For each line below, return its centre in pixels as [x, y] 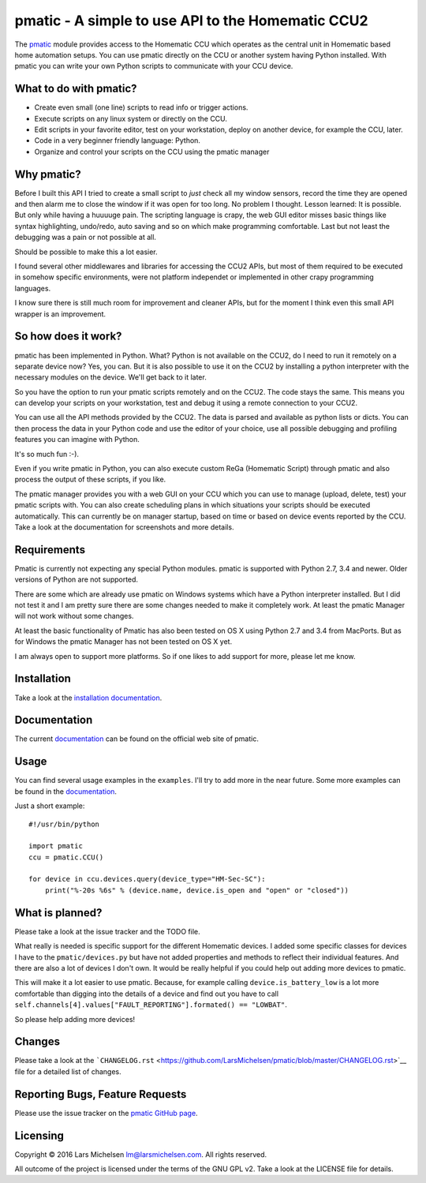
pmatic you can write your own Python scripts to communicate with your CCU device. [154, 66]
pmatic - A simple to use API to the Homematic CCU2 [191, 21]
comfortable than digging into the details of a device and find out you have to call [147, 994]
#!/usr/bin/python [64, 824]
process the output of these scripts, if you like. [90, 479]
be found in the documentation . [66, 791]
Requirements [50, 550]
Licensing [39, 1135]
